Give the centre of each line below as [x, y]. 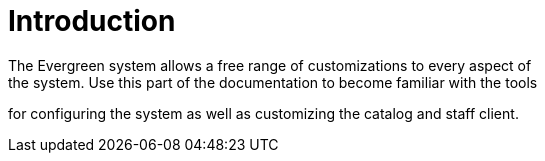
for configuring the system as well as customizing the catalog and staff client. [263, 113]
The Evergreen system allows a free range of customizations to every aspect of [270, 65]
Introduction [92, 21]
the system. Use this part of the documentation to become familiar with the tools [273, 82]
